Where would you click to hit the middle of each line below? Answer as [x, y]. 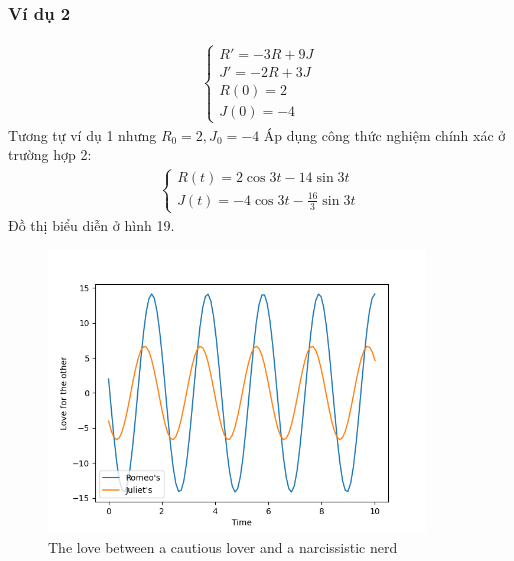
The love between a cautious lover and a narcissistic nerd [223, 546]
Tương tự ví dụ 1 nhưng [82, 134]
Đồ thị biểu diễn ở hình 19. [91, 225]
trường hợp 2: [50, 154]
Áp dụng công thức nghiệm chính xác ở [384, 134]
